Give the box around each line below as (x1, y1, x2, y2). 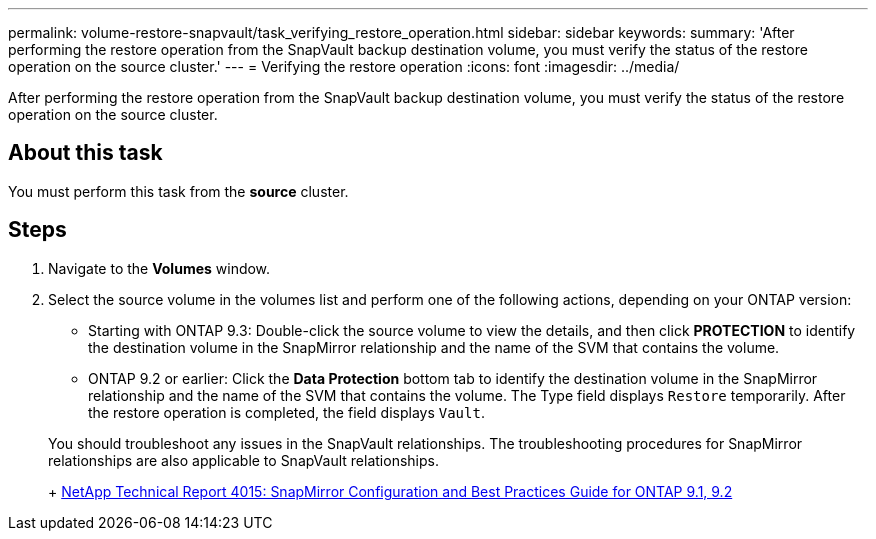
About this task (8, 140, 163, 166)
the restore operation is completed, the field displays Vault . (88, 403, 485, 421)
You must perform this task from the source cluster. (8, 182, 349, 200)
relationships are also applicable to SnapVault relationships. (48, 451, 439, 469)
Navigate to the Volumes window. (48, 259, 271, 277)
